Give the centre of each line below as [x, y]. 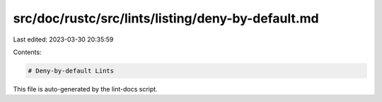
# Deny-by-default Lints [71, 71]
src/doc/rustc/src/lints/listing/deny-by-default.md [166, 18]
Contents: [27, 52]
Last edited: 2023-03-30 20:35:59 [63, 39]
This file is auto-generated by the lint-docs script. [86, 89]
